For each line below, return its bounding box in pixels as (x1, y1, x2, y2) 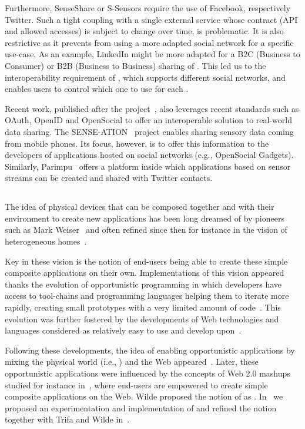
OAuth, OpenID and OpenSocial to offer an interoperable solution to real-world (5, 114, 292, 126)
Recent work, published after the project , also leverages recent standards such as (5, 102, 299, 114)
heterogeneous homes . (5, 235, 87, 247)
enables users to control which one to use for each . (5, 82, 189, 95)
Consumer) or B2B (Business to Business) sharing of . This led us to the (5, 59, 266, 71)
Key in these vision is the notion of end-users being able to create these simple (5, 255, 288, 267)
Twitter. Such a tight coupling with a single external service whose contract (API (5, 13, 298, 25)
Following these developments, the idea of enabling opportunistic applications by (5, 344, 295, 356)
